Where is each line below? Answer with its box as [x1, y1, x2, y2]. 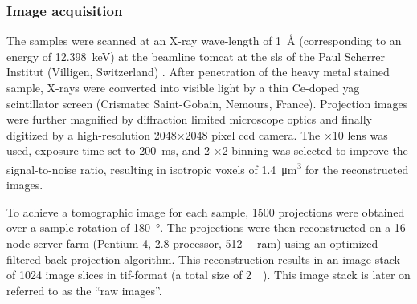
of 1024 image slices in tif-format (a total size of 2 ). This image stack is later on [6, 266, 411, 283]
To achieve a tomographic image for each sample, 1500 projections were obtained [6, 203, 405, 220]
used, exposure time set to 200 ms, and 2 [6, 142, 211, 159]
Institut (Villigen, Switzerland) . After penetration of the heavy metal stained [6, 63, 390, 80]
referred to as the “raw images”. [6, 282, 162, 298]
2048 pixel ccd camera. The [185, 126, 321, 143]
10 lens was [332, 126, 388, 143]
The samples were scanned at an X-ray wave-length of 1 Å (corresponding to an [6, 32, 402, 49]
